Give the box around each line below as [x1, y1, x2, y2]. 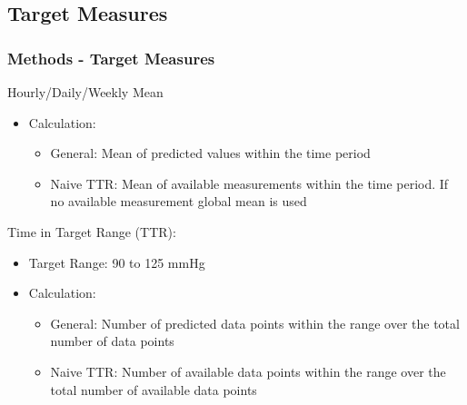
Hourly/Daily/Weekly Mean [7, 83, 164, 101]
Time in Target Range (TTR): [7, 222, 176, 241]
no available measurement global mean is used [50, 192, 307, 211]
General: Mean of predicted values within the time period [50, 143, 371, 163]
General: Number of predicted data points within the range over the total [50, 313, 460, 332]
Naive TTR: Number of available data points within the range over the [50, 361, 446, 380]
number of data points [50, 331, 174, 351]
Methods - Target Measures [7, 46, 215, 69]
